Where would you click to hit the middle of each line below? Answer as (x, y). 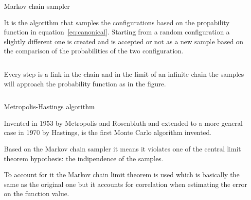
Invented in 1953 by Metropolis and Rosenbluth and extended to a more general (123, 123)
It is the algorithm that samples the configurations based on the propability (117, 22)
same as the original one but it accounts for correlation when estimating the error (125, 184)
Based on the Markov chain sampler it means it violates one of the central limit (123, 148)
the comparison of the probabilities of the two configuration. (94, 51)
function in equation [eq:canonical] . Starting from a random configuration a (117, 32)
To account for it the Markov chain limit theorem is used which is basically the (122, 175)
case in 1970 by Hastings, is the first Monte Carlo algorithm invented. (108, 132)
